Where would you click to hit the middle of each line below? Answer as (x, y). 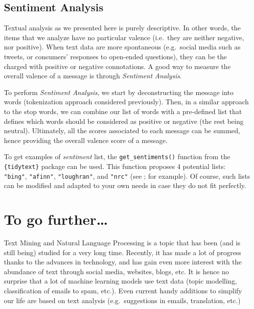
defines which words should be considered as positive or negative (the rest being (124, 121)
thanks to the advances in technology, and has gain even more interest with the (123, 262)
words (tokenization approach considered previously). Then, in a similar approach (127, 102)
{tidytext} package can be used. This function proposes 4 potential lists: (115, 166)
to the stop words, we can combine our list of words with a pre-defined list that (123, 111)
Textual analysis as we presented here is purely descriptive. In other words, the (122, 28)
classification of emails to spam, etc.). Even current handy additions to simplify (123, 290)
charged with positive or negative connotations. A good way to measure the (117, 66)
